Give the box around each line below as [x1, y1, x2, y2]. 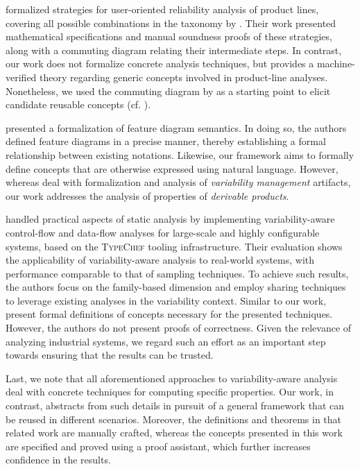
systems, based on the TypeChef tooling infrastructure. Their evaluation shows [6, 239, 343, 253]
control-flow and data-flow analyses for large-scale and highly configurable [6, 225, 320, 239]
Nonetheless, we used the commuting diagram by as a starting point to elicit [6, 83, 331, 98]
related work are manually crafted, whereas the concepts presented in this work [6, 425, 343, 440]
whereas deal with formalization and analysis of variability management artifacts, [6, 175, 351, 189]
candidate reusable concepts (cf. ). [6, 97, 151, 112]
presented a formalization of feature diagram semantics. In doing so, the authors [6, 120, 347, 135]
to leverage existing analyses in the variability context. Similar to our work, [6, 293, 327, 307]
